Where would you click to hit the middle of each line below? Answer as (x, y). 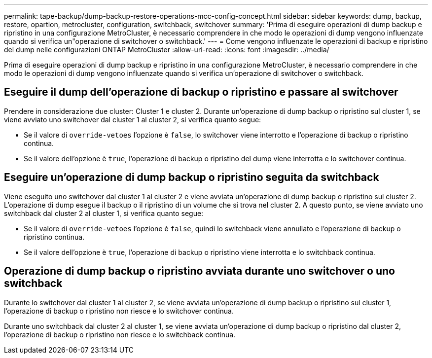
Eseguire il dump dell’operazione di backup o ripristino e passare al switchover (201, 92)
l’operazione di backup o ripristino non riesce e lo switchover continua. (119, 311)
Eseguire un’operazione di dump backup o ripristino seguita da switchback (192, 178)
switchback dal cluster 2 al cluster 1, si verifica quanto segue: (104, 213)
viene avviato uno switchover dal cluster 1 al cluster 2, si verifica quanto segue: (133, 119)
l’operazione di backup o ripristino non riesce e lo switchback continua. (120, 334)
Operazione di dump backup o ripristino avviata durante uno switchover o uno (199, 271)
